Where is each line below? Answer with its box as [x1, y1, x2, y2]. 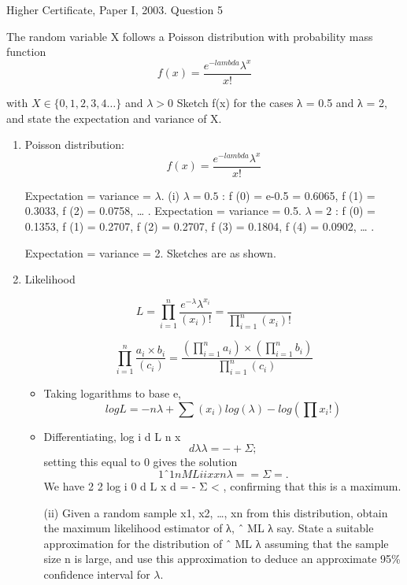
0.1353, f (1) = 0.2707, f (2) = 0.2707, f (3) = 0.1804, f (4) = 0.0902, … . [24, 218, 375, 235]
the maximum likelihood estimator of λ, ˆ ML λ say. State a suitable [43, 520, 374, 536]
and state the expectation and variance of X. [6, 109, 222, 126]
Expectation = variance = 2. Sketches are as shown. [24, 244, 276, 261]
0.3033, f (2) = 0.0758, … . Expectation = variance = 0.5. [24, 202, 302, 219]
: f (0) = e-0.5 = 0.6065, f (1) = [222, 187, 376, 203]
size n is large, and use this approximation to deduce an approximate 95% [43, 550, 401, 567]
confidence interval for [43, 566, 150, 583]
